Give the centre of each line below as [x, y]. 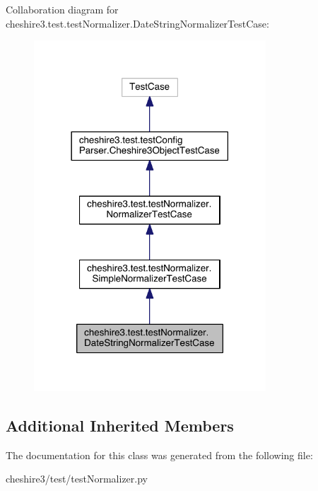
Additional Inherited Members [120, 425]
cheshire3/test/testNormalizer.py [77, 479]
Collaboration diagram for [62, 9]
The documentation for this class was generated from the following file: [159, 455]
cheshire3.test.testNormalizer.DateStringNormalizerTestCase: [137, 23]
